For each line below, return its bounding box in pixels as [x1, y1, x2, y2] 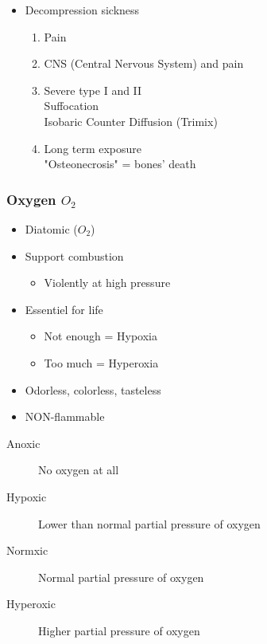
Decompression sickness [25, 2, 140, 18]
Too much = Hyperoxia [44, 354, 159, 371]
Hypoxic [6, 488, 47, 505]
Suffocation [44, 97, 99, 114]
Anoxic [6, 434, 41, 451]
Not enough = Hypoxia [44, 328, 157, 344]
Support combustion [25, 247, 124, 264]
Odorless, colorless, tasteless [25, 381, 161, 398]
